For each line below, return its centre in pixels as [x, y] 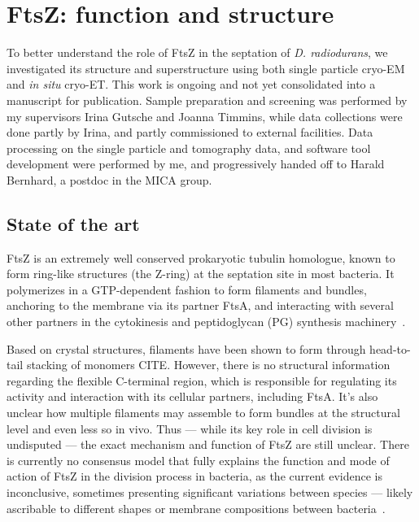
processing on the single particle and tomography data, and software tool [189, 148]
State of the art [73, 223]
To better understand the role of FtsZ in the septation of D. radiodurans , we [197, 52]
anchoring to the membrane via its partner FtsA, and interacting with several [200, 305]
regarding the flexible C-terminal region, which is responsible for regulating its [202, 380]
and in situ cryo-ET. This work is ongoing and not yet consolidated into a [191, 84]
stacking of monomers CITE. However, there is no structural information [208, 365]
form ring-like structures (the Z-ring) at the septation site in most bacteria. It [201, 274]
